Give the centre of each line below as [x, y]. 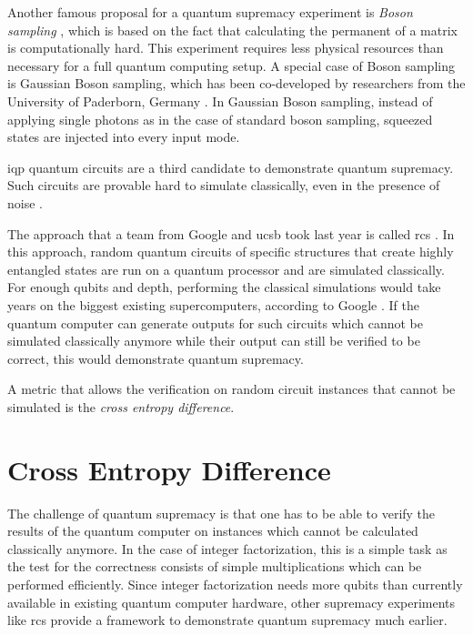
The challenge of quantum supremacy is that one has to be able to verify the [221, 513]
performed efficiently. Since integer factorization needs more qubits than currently [235, 584]
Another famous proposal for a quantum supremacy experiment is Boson [210, 12]
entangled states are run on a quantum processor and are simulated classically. [226, 269]
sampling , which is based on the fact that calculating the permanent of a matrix [232, 30]
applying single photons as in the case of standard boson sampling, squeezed [220, 119]
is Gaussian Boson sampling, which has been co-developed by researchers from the [236, 83]
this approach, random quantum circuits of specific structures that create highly [231, 252]
